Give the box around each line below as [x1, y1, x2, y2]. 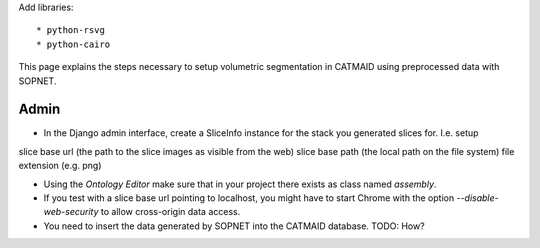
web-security [43, 206, 99, 218]
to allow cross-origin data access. [100, 206, 241, 218]
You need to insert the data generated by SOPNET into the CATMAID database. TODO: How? [43, 220, 425, 232]
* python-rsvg [36, 25, 105, 36]
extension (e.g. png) [18, 160, 102, 172]
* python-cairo [36, 38, 111, 50]
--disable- [456, 192, 499, 204]
